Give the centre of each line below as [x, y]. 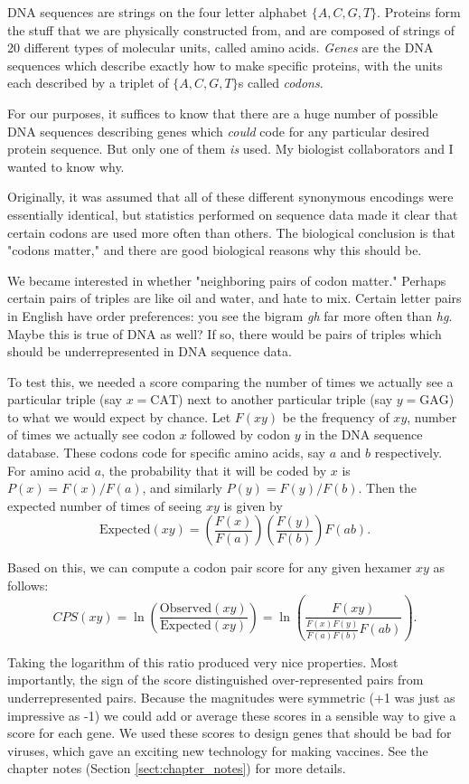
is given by [253, 505]
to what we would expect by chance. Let [119, 416]
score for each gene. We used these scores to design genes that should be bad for [230, 733]
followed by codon [241, 435]
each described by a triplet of [88, 83]
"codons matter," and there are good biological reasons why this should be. [215, 250]
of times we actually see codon [92, 435]
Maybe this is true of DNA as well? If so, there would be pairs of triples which [225, 333]
